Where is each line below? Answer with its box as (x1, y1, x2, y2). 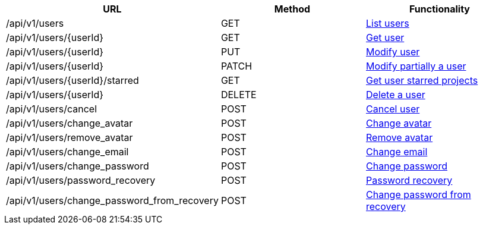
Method (274, 3, 311, 15)
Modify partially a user (366, 60, 466, 72)
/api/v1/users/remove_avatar (6, 131, 133, 143)
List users (366, 17, 409, 29)
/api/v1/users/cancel (6, 103, 97, 115)
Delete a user (366, 89, 425, 101)
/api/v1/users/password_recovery (6, 174, 156, 186)
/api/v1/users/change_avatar (6, 117, 133, 129)
